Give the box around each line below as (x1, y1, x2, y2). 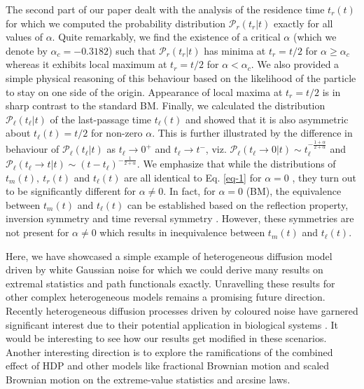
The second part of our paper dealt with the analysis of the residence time (6, 2, 325, 16)
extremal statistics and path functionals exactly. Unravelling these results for (6, 275, 335, 290)
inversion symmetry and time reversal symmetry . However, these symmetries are (6, 211, 354, 226)
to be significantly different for (6, 184, 136, 198)
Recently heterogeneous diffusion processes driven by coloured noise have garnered (6, 303, 358, 318)
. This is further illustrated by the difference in (152, 125, 353, 140)
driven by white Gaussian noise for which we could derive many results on (6, 262, 323, 277)
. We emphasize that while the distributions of (136, 156, 336, 171)
